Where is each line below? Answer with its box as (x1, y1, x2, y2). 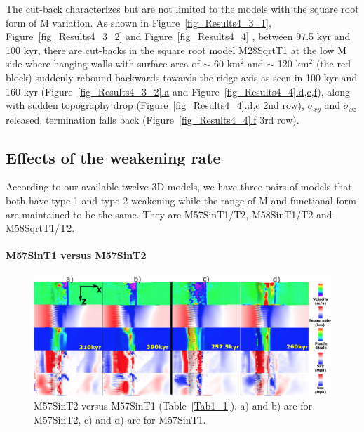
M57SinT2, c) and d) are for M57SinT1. (34, 412, 206, 426)
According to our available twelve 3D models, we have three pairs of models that (6, 179, 352, 194)
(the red (316, 56, 351, 71)
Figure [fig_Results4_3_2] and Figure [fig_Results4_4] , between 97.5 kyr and (6, 29, 351, 44)
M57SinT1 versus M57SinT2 (6, 248, 147, 263)
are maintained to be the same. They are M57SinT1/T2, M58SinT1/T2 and (6, 207, 332, 221)
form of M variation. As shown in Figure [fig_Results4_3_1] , (6, 15, 271, 30)
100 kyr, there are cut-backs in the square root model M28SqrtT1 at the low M (6, 42, 347, 57)
